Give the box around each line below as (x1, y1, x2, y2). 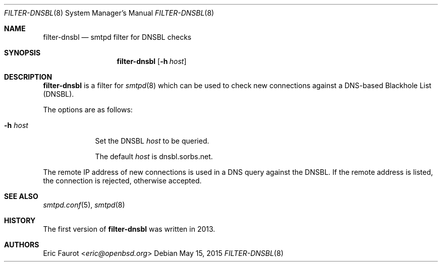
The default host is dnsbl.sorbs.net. (95, 152, 213, 161)
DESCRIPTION (4, 73, 52, 81)
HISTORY (4, 216, 36, 225)
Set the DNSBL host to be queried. (95, 137, 209, 145)
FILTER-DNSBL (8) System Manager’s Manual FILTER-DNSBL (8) (4, 9, 214, 17)
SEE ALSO (4, 192, 38, 201)
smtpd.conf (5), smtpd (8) (43, 201, 125, 209)
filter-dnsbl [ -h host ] (117, 57, 187, 65)
